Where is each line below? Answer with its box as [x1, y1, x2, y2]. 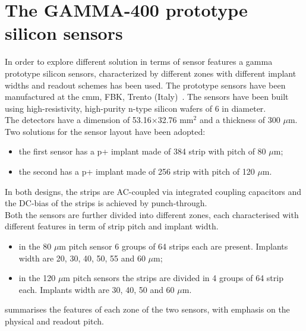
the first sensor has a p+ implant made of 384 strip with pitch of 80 [18, 145, 266, 157]
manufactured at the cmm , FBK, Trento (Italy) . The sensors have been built [5, 90, 289, 103]
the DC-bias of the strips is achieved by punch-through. [5, 197, 207, 209]
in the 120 [18, 272, 56, 284]
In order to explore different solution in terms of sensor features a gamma [5, 55, 273, 68]
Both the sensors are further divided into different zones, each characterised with [5, 208, 299, 220]
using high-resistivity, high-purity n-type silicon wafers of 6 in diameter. [5, 102, 266, 114]
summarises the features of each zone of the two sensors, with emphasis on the [5, 303, 290, 316]
